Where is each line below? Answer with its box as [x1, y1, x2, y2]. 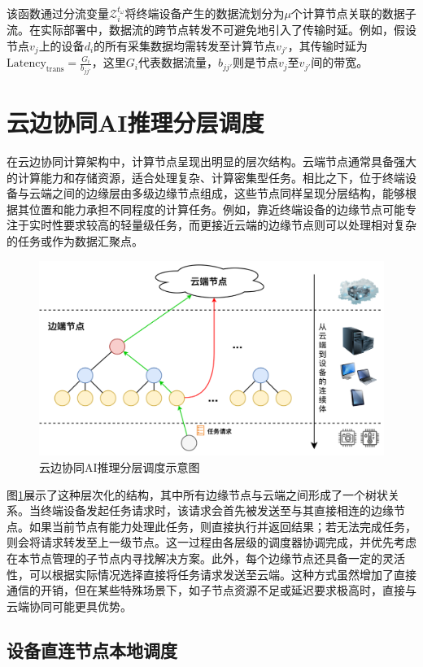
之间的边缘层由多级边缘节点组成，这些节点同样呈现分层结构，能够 [51, 185, 405, 202]
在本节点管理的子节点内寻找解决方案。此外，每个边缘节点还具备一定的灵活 [7, 549, 405, 566]
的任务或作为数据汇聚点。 [7, 233, 143, 250]
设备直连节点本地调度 [7, 637, 177, 662]
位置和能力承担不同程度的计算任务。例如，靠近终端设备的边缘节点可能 [28, 200, 405, 217]
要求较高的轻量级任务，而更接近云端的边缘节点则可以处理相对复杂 [63, 216, 416, 233]
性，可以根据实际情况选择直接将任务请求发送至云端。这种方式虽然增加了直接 [7, 565, 416, 582]
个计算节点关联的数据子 [290, 5, 416, 21]
